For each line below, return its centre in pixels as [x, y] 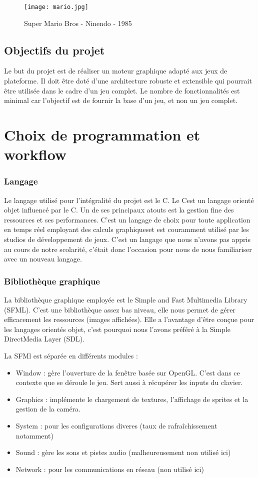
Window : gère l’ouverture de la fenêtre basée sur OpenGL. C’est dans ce [128, 372]
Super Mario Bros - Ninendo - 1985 [78, 23]
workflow [35, 154]
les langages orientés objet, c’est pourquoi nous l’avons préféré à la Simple [117, 329]
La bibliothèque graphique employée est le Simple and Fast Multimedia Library [126, 299]
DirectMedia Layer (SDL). [44, 339]
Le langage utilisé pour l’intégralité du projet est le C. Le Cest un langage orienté [129, 200]
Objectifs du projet [54, 50]
